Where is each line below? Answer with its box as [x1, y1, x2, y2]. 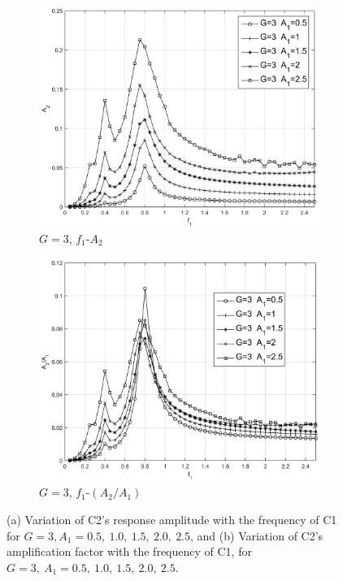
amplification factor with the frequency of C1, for [7, 543, 252, 560]
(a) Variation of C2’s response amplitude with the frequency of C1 [7, 510, 337, 527]
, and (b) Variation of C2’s [190, 527, 323, 544]
